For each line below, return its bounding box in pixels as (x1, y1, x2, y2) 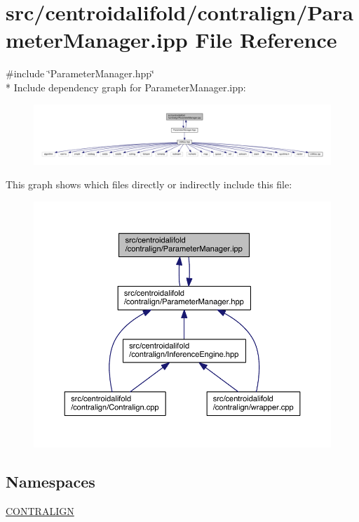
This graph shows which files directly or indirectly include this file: (6, 177, 292, 192)
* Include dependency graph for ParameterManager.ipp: (6, 79, 246, 94)
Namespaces (6, 470, 95, 492)
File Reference (195, 25, 337, 54)
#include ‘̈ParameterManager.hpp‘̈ (6, 66, 154, 81)
